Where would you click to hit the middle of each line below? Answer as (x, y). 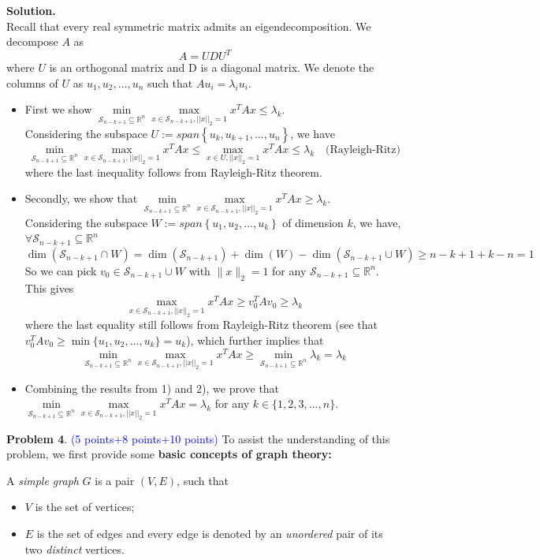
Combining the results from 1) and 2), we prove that (152, 388)
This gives (49, 287)
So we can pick (61, 270)
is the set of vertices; (85, 507)
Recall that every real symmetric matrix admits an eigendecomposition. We (189, 26)
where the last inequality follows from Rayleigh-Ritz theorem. (173, 172)
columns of (32, 82)
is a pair (115, 480)
